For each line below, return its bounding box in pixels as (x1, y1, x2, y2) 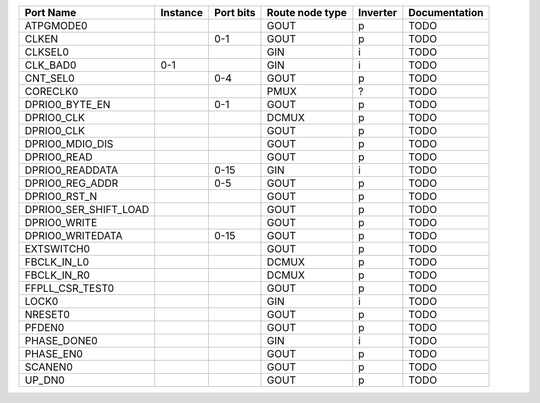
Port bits (213, 6, 256, 19)
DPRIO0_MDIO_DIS (24, 137, 114, 150)
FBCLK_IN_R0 (24, 268, 90, 282)
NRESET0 (24, 308, 70, 321)
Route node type (266, 6, 347, 19)
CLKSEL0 (24, 45, 70, 59)
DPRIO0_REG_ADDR (24, 176, 119, 190)
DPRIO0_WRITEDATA (24, 229, 123, 242)
